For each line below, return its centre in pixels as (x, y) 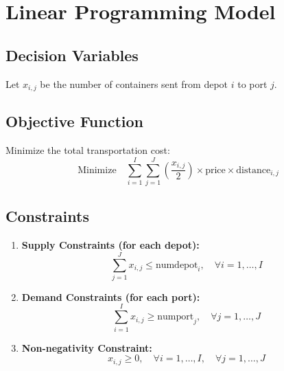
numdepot (177, 265)
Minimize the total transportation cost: (88, 150)
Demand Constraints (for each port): (111, 296)
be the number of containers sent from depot (134, 83)
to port (252, 83)
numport (176, 317)
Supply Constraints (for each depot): (110, 245)
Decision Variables (72, 55)
